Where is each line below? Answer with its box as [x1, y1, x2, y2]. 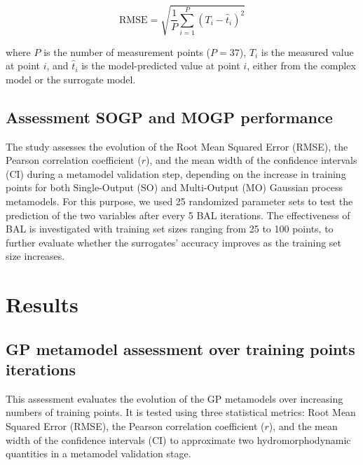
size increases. [6, 249, 65, 263]
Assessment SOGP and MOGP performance [6, 106, 333, 127]
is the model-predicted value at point [81, 58, 240, 73]
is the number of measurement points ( [43, 44, 211, 59]
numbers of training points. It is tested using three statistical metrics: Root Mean [6, 405, 356, 419]
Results [6, 290, 78, 319]
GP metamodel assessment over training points [6, 338, 355, 359]
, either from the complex [247, 58, 356, 73]
